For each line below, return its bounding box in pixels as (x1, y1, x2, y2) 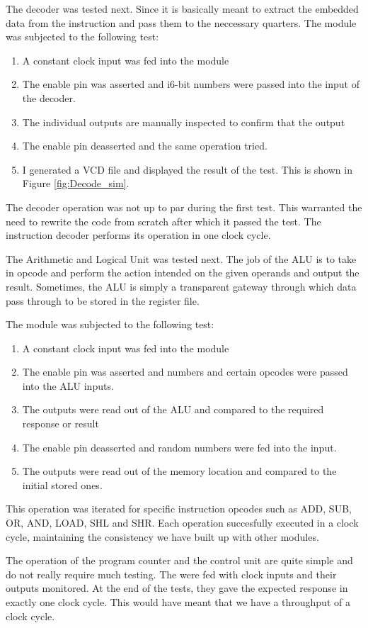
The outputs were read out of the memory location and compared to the (22, 464, 337, 478)
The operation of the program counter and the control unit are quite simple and (6, 553, 353, 568)
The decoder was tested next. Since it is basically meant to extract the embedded (6, 1, 359, 16)
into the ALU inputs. (22, 378, 114, 393)
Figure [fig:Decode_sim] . (22, 176, 130, 191)
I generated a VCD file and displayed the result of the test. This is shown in (22, 162, 352, 176)
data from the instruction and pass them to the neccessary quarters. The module (6, 15, 357, 30)
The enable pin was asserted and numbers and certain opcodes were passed (22, 364, 348, 379)
